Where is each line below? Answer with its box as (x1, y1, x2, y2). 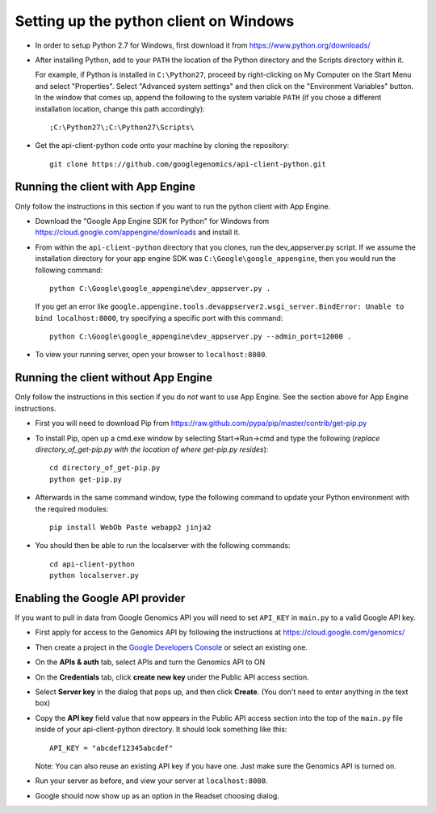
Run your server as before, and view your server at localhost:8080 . (35, 776, 268, 786)
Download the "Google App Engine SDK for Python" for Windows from (35, 216, 270, 225)
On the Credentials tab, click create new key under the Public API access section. (35, 672, 310, 682)
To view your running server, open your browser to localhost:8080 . (35, 350, 268, 360)
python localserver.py (49, 571, 140, 580)
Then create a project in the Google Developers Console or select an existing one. (35, 642, 308, 652)
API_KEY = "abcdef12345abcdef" (49, 743, 174, 752)
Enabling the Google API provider (15, 591, 186, 605)
